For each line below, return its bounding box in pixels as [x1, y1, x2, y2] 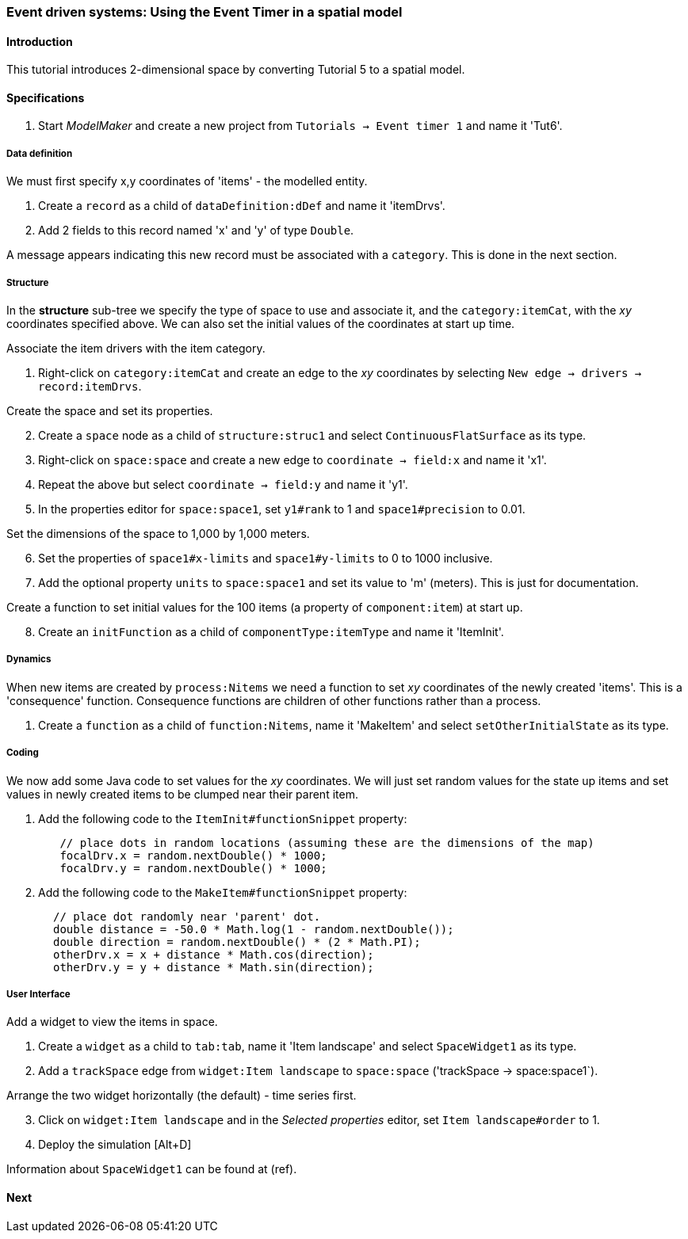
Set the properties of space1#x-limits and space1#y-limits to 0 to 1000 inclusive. [38, 551, 493, 565]
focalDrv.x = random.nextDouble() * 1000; [59, 848, 327, 862]
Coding [6, 747, 39, 759]
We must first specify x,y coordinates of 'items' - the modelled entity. [6, 174, 368, 189]
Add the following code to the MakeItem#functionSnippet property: [38, 885, 407, 899]
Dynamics [6, 654, 52, 665]
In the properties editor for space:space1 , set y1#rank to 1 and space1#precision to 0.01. [38, 502, 526, 516]
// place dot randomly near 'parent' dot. [53, 909, 321, 923]
